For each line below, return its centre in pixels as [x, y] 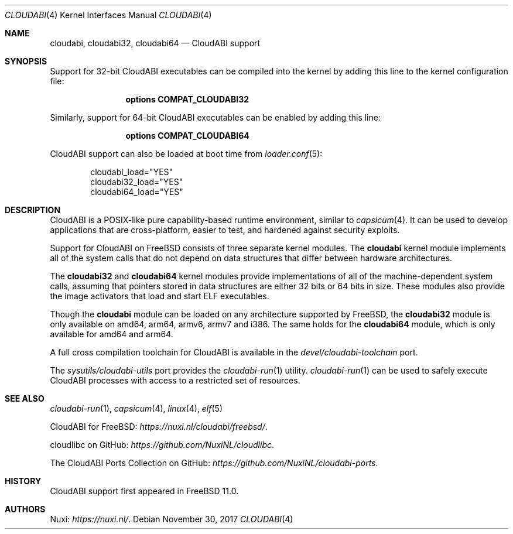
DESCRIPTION [33, 210]
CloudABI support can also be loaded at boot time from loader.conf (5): [186, 154]
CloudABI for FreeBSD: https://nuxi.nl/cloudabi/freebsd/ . [159, 427]
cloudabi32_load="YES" [137, 182]
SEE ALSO [25, 398]
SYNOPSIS [26, 61]
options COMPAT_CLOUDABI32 [187, 99]
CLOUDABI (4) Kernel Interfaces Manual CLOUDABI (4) [108, 15]
